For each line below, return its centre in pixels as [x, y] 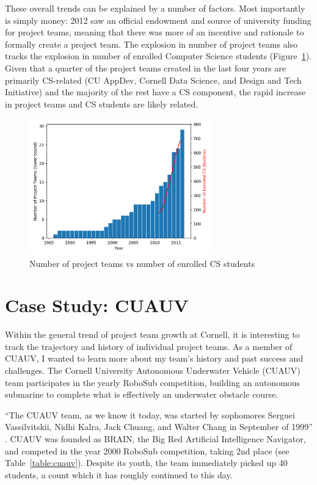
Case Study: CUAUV [97, 305]
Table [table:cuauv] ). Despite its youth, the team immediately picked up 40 [146, 463]
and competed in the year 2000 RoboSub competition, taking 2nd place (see [147, 450]
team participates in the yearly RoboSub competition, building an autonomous [153, 382]
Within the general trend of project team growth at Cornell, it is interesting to [152, 334]
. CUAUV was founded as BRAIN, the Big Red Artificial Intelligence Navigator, [155, 439]
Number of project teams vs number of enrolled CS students [142, 263]
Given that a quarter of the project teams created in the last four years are [145, 67]
